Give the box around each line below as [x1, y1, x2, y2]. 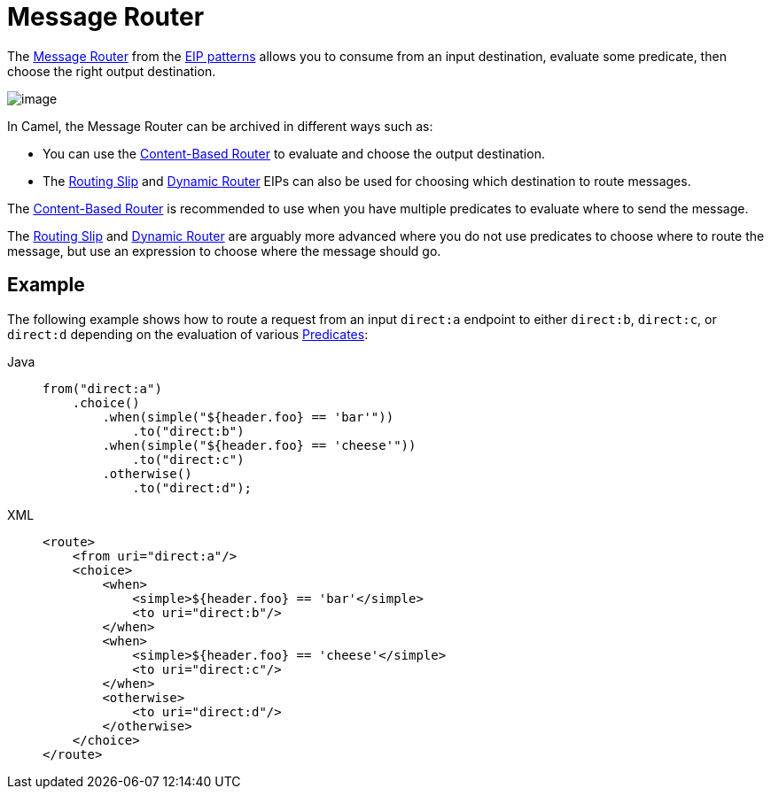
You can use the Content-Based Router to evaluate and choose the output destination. [43, 145, 545, 161]
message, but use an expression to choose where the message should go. [7, 243, 441, 259]
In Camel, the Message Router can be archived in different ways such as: [7, 118, 433, 134]
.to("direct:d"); [132, 480, 253, 495]
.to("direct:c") [132, 452, 245, 467]
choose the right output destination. [7, 63, 216, 79]
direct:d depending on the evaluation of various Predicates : [7, 326, 369, 342]
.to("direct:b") [132, 423, 245, 438]
